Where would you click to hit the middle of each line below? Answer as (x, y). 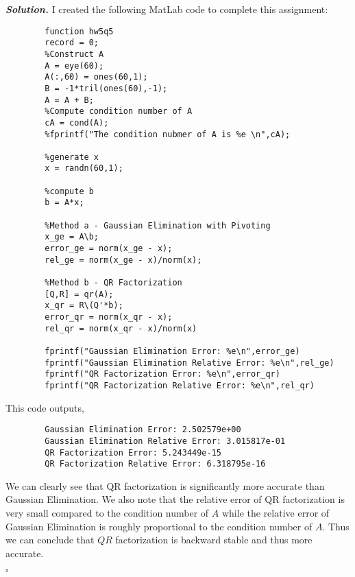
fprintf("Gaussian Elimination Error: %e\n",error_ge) (172, 351)
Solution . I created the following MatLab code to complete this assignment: (167, 9)
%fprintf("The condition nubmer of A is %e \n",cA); (168, 134)
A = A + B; (69, 100)
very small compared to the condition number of (107, 513)
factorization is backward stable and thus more (214, 540)
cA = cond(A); (77, 122)
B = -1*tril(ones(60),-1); (106, 88)
